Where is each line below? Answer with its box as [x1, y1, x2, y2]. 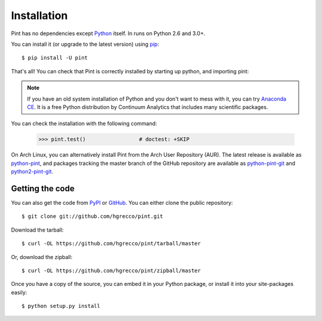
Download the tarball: [11, 226, 64, 233]
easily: [11, 289, 27, 296]
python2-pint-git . [11, 168, 54, 175]
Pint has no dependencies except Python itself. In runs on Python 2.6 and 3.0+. [11, 30, 206, 37]
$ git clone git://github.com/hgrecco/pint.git [21, 213, 163, 220]
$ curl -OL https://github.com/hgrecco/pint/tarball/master [21, 240, 201, 247]
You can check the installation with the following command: [11, 120, 157, 127]
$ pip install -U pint [21, 54, 88, 61]
